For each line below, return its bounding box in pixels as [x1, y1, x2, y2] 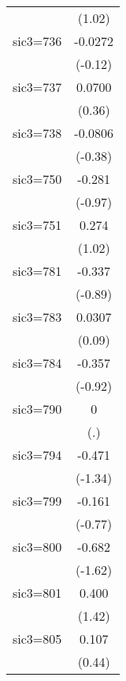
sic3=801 [13, 583, 62, 602]
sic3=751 [13, 216, 62, 234]
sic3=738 [13, 124, 62, 142]
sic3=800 [13, 538, 62, 556]
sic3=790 [13, 400, 62, 418]
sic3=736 [13, 32, 62, 50]
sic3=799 [13, 492, 62, 510]
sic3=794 [13, 446, 62, 464]
